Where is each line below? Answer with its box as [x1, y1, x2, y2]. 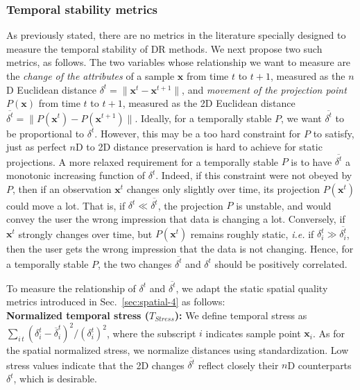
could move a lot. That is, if [6, 198, 126, 212]
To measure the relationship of [6, 280, 136, 295]
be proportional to [6, 126, 85, 140]
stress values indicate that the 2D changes [6, 357, 185, 372]
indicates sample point [205, 325, 301, 340]
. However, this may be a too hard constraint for [94, 126, 301, 140]
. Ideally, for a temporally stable [135, 110, 272, 125]
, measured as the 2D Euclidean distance [122, 96, 295, 110]
